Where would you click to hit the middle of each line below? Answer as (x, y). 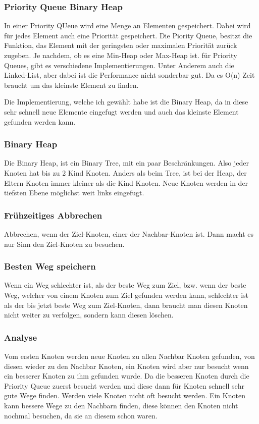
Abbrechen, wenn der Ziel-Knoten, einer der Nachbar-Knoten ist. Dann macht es (129, 233)
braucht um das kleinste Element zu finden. (71, 85)
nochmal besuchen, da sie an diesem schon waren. (81, 415)
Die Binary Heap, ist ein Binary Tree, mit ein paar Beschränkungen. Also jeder (127, 163)
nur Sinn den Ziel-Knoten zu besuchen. (64, 244)
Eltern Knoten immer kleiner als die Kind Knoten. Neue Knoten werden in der (126, 182)
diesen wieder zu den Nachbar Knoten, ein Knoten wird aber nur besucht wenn (126, 366)
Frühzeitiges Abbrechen (53, 215)
